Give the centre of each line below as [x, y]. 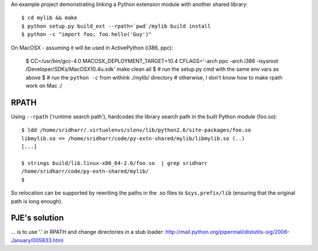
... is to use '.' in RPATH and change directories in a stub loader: [87, 232]
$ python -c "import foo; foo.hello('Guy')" [87, 34]
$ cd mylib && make [49, 18]
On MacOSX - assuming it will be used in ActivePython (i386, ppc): [92, 48]
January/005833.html [37, 240]
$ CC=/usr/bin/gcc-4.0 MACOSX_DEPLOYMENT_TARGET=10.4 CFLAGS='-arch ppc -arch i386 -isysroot [152, 61]
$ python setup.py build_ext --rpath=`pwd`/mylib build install [116, 26]
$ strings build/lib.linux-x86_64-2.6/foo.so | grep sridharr [115, 163]
